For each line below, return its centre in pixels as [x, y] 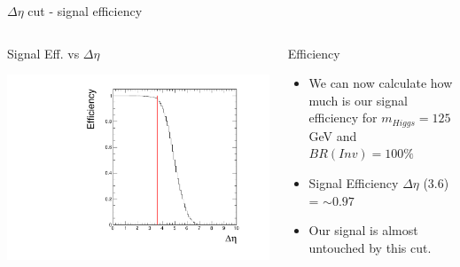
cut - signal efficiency [85, 11]
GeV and [333, 135]
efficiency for [343, 118]
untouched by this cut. [370, 247]
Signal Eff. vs [43, 53]
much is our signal [358, 100]
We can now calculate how [381, 83]
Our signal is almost [363, 230]
